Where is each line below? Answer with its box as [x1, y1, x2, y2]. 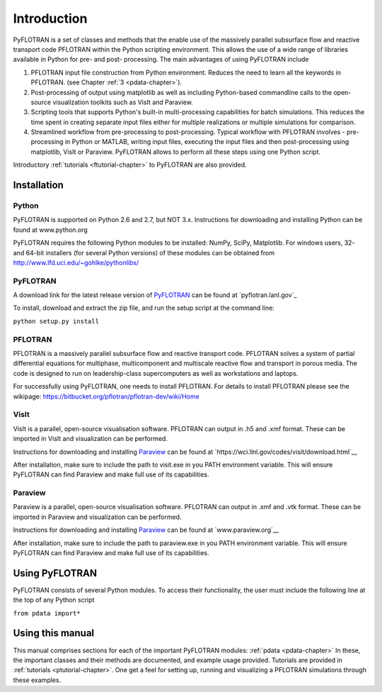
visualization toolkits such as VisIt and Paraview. [52, 98, 194, 106]
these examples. [13, 676, 62, 684]
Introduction [13, 11, 88, 26]
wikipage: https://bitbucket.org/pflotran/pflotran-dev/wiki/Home [13, 392, 199, 401]
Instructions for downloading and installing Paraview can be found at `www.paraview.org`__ [13, 525, 279, 535]
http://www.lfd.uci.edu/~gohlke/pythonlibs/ [13, 258, 139, 267]
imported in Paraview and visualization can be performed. [13, 513, 182, 521]
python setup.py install [13, 317, 99, 325]
